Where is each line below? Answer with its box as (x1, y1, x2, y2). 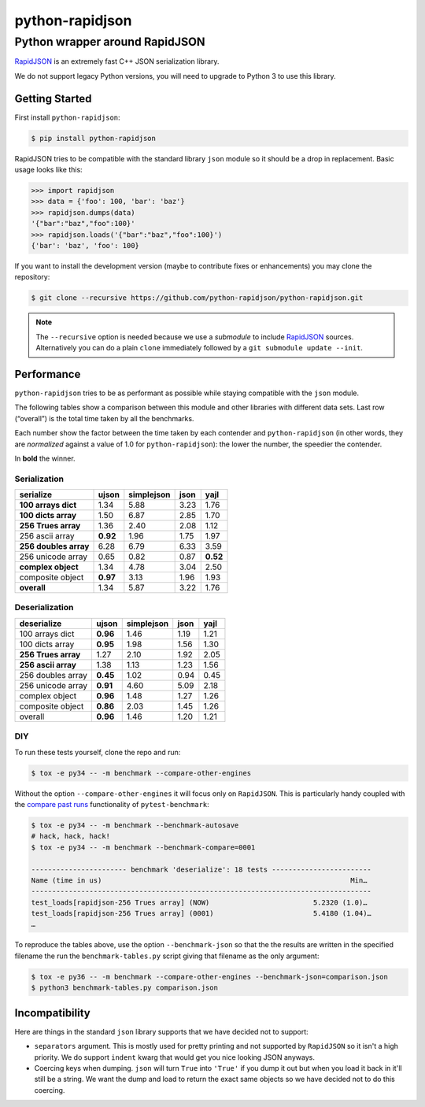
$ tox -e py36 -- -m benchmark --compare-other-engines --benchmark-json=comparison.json (31, 972, 389, 981)
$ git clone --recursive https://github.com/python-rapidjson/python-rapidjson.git (31, 294, 364, 302)
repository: (14, 272, 50, 282)
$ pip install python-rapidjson (31, 134, 157, 143)
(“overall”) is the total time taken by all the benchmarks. (14, 413, 194, 423)
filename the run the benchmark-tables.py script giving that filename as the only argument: (14, 951, 320, 961)
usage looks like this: (14, 165, 83, 175)
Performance (14, 367, 81, 381)
